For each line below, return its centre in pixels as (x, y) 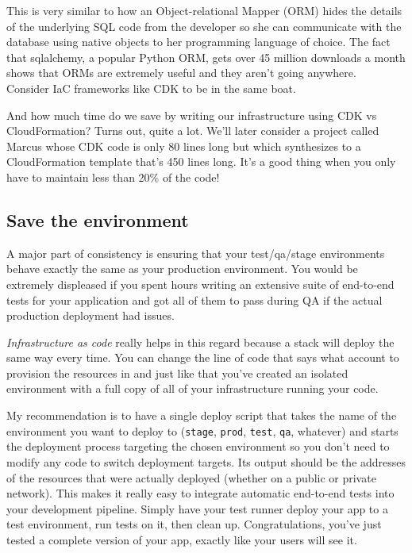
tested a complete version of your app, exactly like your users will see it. (182, 539)
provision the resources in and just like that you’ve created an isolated (177, 373)
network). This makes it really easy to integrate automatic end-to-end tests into (200, 493)
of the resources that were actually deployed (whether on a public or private (191, 477)
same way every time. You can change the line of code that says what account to (203, 357)
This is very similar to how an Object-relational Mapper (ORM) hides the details (204, 10)
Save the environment (98, 219)
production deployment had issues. (90, 315)
